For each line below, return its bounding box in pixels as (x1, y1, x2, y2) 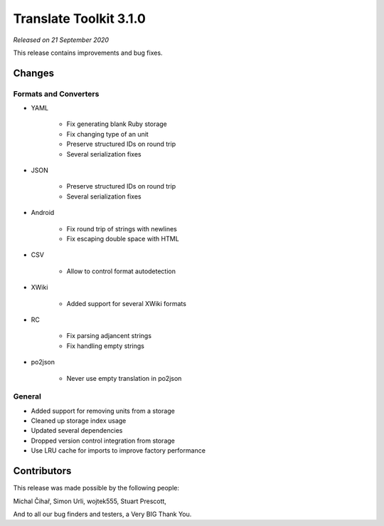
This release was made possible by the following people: (13, 484, 179, 493)
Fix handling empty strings (66, 342, 145, 350)
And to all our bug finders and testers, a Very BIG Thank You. (13, 510, 192, 518)
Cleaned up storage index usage (31, 416, 127, 425)
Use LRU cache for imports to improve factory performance (31, 446, 206, 455)
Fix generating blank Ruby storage (66, 120, 167, 128)
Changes (13, 67, 55, 79)
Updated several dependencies (31, 426, 123, 435)
